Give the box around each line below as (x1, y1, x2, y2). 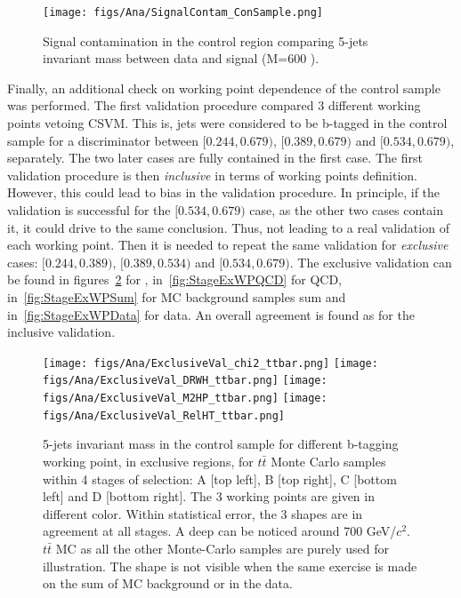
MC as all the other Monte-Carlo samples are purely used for (55, 538, 389, 557)
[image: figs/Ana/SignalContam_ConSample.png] (43, 6, 323, 19)
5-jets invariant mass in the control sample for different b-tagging (43, 435, 399, 453)
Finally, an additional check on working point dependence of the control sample (7, 78, 441, 97)
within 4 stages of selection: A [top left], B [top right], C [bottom (43, 469, 397, 488)
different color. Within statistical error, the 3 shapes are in (43, 504, 363, 522)
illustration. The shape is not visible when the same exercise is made (43, 556, 417, 575)
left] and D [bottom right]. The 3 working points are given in (43, 487, 375, 506)
